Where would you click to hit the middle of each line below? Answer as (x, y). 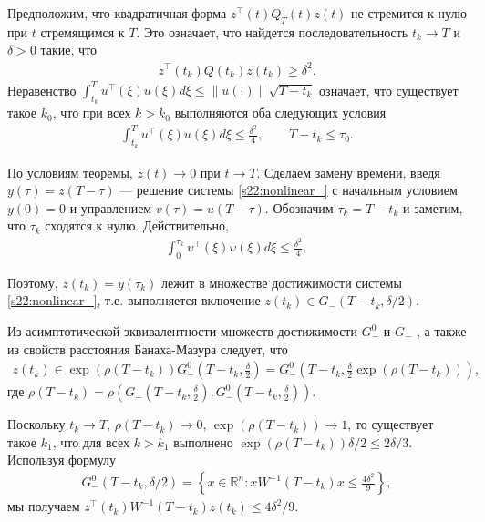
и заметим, (433, 207)
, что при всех (92, 113)
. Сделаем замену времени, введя (348, 172)
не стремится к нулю (409, 13)
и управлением (111, 207)
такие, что (69, 50)
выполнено (203, 441)
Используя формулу (62, 460)
